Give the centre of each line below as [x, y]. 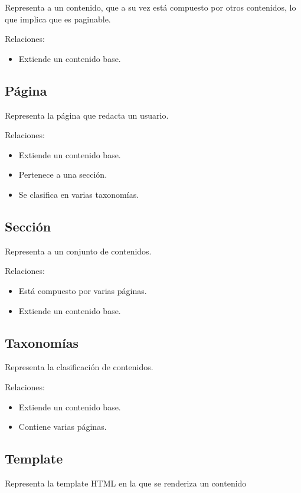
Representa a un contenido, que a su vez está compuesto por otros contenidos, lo [150, 7]
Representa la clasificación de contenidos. [79, 367]
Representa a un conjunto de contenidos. [78, 251]
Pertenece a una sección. [63, 174]
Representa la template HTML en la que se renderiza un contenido [126, 483]
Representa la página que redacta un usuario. [87, 115]
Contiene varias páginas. [63, 427]
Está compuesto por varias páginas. [83, 290]
